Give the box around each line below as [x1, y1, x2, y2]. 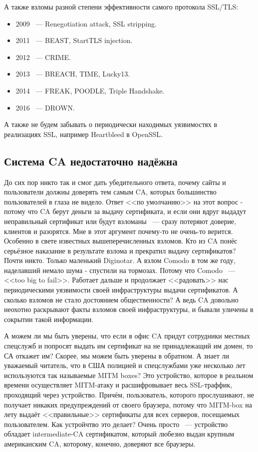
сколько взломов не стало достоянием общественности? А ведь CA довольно [4, 294, 239, 304]
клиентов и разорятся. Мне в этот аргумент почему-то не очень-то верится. [4, 225, 233, 236]
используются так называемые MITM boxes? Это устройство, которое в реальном [4, 369, 254, 380]
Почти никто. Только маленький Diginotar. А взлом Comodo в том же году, [4, 255, 236, 265]
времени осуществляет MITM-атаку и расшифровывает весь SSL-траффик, [4, 379, 233, 390]
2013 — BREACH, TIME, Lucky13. [15, 68, 130, 79]
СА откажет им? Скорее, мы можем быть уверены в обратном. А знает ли [4, 350, 230, 360]
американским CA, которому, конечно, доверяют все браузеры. [4, 438, 196, 448]
